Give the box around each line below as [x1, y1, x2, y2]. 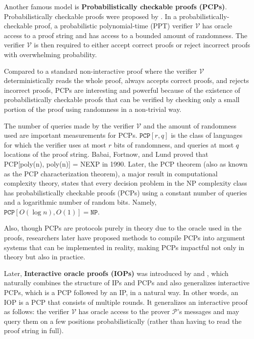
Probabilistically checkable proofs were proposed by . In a [4, 11, 177, 21]
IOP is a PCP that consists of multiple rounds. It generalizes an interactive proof [4, 297, 248, 307]
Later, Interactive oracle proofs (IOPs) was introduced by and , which [4, 268, 229, 278]
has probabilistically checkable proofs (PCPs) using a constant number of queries [4, 187, 247, 197]
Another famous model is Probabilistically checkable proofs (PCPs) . [4, 1, 227, 11]
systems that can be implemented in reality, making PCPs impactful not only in [4, 242, 245, 252]
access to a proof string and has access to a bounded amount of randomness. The [4, 30, 248, 40]
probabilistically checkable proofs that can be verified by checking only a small [4, 94, 240, 105]
